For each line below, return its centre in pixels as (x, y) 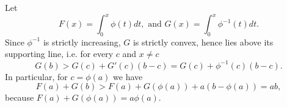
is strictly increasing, (82, 42)
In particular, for (36, 76)
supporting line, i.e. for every (59, 54)
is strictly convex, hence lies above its (203, 42)
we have (128, 76)
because (20, 97)
